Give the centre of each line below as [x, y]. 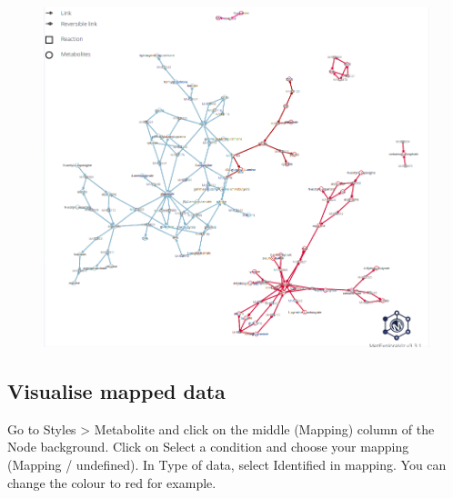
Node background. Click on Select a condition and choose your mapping [208, 447]
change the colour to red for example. [112, 482]
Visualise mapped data [116, 391]
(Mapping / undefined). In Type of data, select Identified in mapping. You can [227, 465]
